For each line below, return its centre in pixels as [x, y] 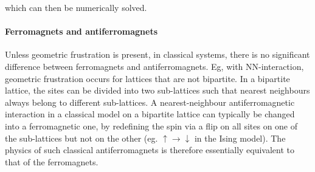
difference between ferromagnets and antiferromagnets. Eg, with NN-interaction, [154, 66]
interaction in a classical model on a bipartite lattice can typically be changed [150, 114]
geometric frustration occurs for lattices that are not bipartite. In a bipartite [147, 78]
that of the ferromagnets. [52, 161]
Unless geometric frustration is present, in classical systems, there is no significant [157, 54]
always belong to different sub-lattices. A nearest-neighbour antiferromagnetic [150, 102]
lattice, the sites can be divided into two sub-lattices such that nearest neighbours [157, 90]
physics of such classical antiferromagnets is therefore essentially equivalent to [150, 150]
